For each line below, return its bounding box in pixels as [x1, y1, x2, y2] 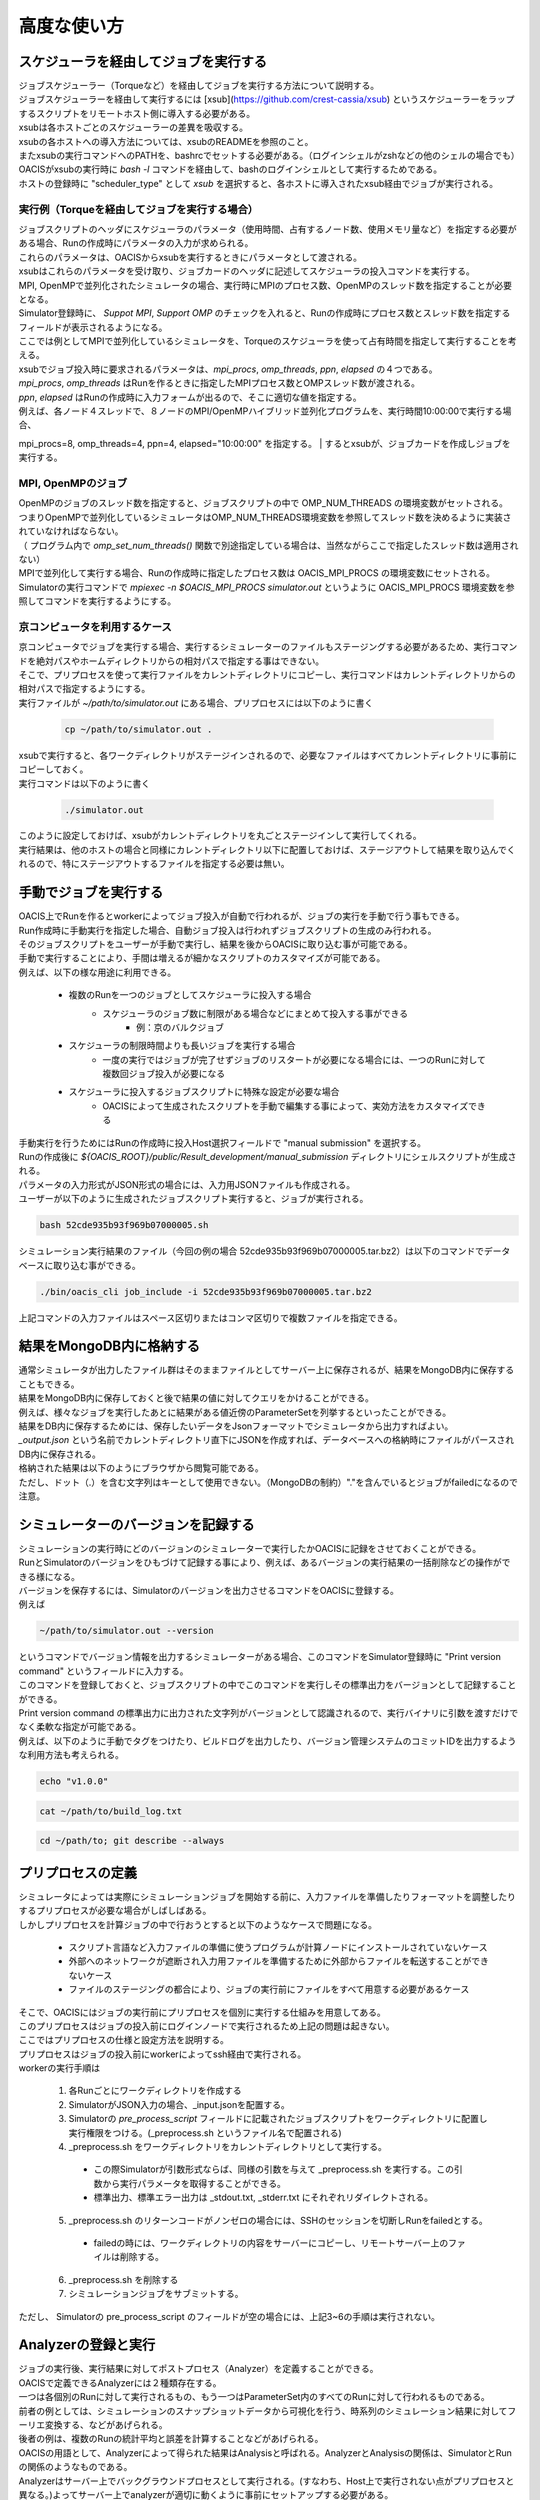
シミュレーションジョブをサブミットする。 [68, 2288, 244, 2300]
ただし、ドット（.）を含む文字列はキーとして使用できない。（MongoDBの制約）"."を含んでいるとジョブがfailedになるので [18, 1476, 519, 1488]
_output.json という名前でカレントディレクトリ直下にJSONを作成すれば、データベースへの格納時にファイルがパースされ [18, 1434, 515, 1446]
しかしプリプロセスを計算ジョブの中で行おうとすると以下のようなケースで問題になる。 [18, 1918, 377, 1930]
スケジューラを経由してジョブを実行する [18, 53, 267, 70]
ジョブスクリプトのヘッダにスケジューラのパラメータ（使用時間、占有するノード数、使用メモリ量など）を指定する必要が [18, 223, 517, 235]
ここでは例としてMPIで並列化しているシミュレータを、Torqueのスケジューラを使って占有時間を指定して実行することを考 [18, 335, 517, 347]
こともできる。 [18, 1378, 80, 1390]
